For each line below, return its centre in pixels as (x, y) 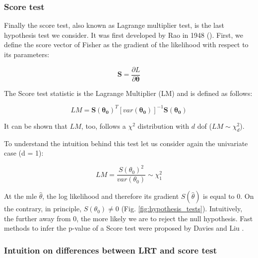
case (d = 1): (24, 153)
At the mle (21, 196)
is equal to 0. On (228, 196)
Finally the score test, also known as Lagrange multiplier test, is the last (114, 25)
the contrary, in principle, (43, 209)
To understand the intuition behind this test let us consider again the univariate (126, 143)
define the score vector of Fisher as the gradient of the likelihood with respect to (126, 44)
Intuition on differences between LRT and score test (111, 250)
